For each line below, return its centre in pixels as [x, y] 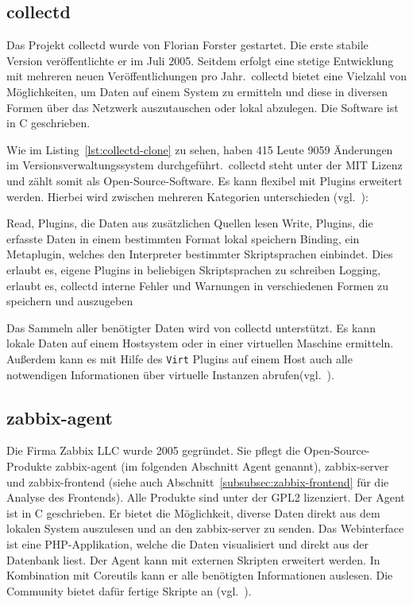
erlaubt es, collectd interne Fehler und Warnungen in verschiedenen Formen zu [198, 285]
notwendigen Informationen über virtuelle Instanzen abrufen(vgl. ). [170, 374]
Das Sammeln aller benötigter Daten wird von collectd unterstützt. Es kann [191, 327]
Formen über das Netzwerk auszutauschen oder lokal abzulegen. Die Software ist [203, 107]
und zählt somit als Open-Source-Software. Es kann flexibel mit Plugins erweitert [205, 180]
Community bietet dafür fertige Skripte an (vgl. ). [129, 590]
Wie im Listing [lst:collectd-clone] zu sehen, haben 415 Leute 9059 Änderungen [200, 149]
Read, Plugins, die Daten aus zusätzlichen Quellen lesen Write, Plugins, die [190, 223]
